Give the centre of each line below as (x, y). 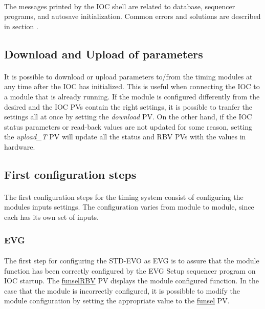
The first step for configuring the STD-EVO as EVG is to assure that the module (132, 261)
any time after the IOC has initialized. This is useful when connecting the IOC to (132, 86)
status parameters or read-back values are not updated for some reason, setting (128, 126)
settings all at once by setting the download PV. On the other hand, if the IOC (128, 117)
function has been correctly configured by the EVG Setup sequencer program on (130, 270)
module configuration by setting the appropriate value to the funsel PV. (117, 301)
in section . (21, 26)
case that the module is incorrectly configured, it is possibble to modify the (122, 290)
